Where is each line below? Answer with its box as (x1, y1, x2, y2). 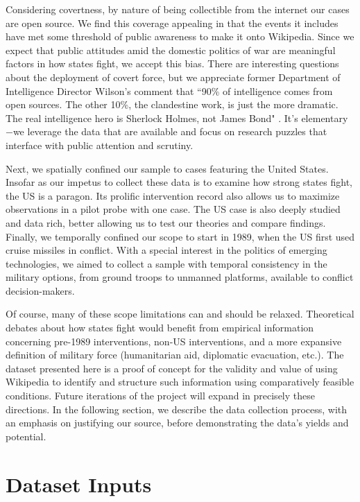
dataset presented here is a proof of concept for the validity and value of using (6, 361, 338, 375)
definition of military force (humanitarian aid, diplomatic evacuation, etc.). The (6, 347, 344, 362)
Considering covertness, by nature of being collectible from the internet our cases (6, 2, 350, 16)
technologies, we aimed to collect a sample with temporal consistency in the (6, 256, 327, 270)
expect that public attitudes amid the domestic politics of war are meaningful (6, 42, 336, 57)
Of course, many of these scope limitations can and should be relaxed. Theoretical (6, 306, 354, 321)
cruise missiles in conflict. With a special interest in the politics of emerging (6, 243, 327, 257)
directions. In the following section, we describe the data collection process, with (6, 401, 348, 416)
